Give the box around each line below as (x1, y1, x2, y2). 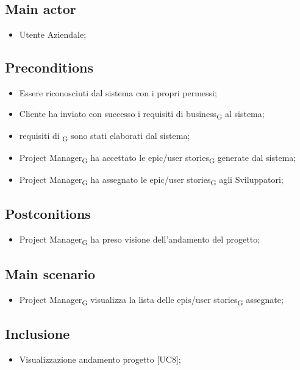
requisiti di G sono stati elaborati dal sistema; (19, 129, 190, 143)
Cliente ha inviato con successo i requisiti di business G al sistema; (19, 107, 265, 121)
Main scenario (5, 264, 96, 283)
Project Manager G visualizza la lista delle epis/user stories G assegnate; (19, 293, 284, 307)
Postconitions (5, 204, 91, 223)
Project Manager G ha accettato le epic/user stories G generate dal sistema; (19, 151, 296, 165)
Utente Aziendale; (19, 28, 87, 41)
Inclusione (5, 324, 70, 343)
